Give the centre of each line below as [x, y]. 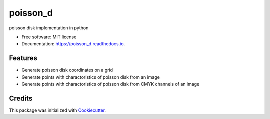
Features [23, 58]
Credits [21, 98]
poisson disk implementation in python [49, 28]
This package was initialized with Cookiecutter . [58, 110]
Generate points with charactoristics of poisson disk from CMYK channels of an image [111, 84]
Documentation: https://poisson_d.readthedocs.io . [73, 44]
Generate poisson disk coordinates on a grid [67, 70]
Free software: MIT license [49, 37]
